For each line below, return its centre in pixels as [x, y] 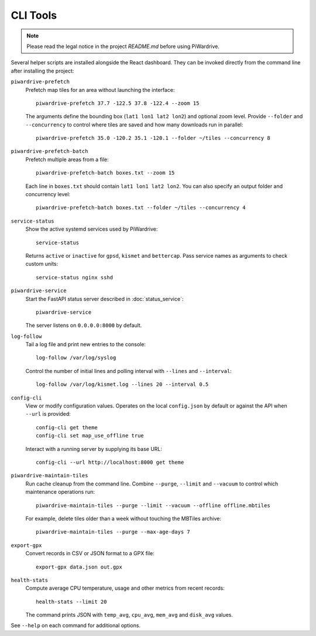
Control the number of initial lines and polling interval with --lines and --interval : [129, 371]
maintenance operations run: [60, 492]
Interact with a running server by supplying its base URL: [94, 449]
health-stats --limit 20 [71, 601]
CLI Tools [34, 15]
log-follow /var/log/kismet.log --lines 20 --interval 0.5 [122, 384]
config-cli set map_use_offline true [90, 436]
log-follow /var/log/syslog [76, 358]
